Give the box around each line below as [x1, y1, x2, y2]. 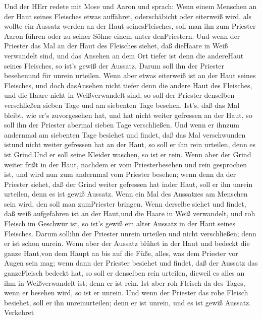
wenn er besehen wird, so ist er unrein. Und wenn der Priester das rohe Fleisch [4, 287, 248, 298]
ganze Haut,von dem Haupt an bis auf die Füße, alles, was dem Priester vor [4, 247, 238, 258]
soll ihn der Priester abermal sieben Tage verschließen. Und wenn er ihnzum [4, 119, 239, 130]
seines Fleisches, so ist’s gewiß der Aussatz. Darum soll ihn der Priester [4, 60, 224, 71]
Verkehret [4, 307, 34, 317]
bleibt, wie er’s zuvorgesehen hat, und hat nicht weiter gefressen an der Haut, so [4, 109, 252, 120]
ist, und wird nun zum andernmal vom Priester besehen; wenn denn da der [4, 169, 236, 179]
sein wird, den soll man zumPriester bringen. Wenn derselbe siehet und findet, [4, 198, 246, 209]
